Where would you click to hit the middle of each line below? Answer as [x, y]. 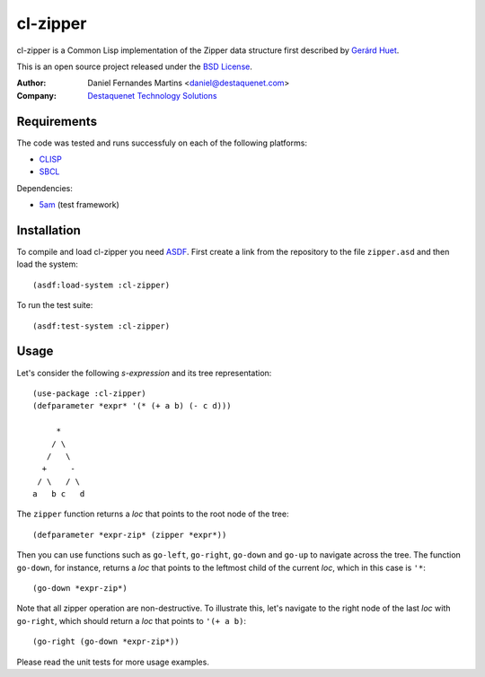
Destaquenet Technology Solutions [152, 95]
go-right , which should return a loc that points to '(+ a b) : [132, 620]
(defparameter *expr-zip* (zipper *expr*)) [130, 535]
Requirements [57, 121]
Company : [37, 95]
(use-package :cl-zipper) [90, 393]
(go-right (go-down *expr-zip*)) [106, 642]
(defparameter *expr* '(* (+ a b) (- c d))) [132, 406]
